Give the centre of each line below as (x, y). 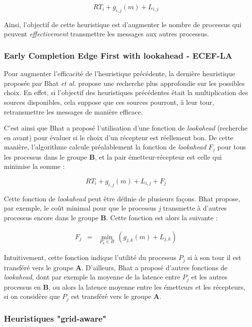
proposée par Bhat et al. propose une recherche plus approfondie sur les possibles (124, 83)
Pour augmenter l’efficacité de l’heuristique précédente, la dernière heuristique (120, 74)
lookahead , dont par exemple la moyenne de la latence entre (92, 277)
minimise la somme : (34, 166)
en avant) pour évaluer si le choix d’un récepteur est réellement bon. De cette (119, 137)
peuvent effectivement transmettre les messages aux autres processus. (107, 34)
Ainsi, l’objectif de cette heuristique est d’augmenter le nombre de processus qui (123, 24)
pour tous (232, 147)
